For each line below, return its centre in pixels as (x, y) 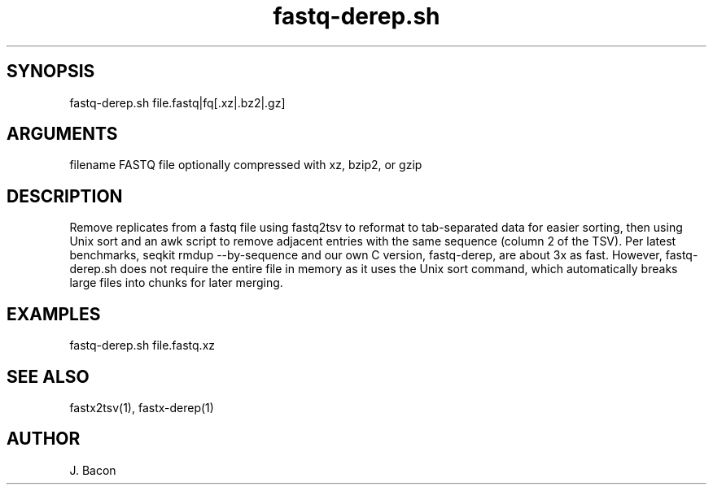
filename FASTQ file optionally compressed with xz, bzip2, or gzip (246, 165)
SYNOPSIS (51, 72)
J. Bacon (93, 470)
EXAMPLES (54, 314)
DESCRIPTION (65, 196)
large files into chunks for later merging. (176, 283)
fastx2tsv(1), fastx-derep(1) (142, 407)
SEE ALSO (48, 376)
